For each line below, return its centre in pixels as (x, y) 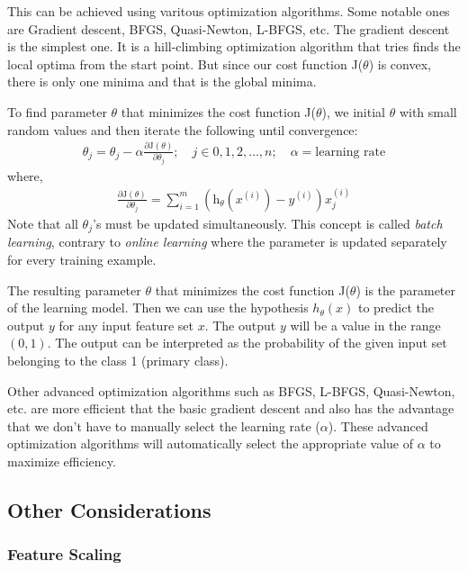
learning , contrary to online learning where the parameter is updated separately (227, 242)
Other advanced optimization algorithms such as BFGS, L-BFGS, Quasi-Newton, (231, 390)
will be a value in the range (365, 325)
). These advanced (378, 425)
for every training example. (82, 259)
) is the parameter (406, 290)
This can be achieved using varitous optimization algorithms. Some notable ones (229, 11)
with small (428, 111)
